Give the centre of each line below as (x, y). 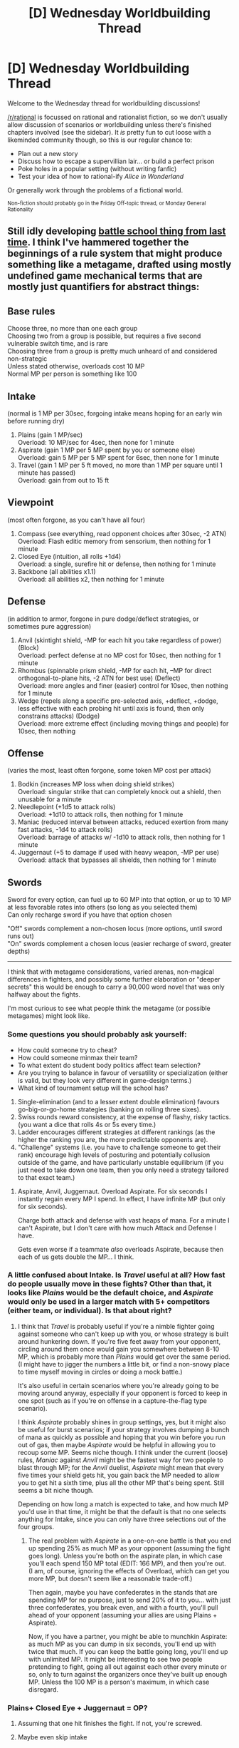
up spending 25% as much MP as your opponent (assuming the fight (129, 1548)
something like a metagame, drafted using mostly (119, 265)
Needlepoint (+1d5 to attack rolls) (67, 807)
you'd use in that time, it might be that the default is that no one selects (122, 1511)
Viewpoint (31, 503)
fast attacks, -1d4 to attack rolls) (65, 830)
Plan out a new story (48, 153)
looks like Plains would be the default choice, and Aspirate (110, 1293)
